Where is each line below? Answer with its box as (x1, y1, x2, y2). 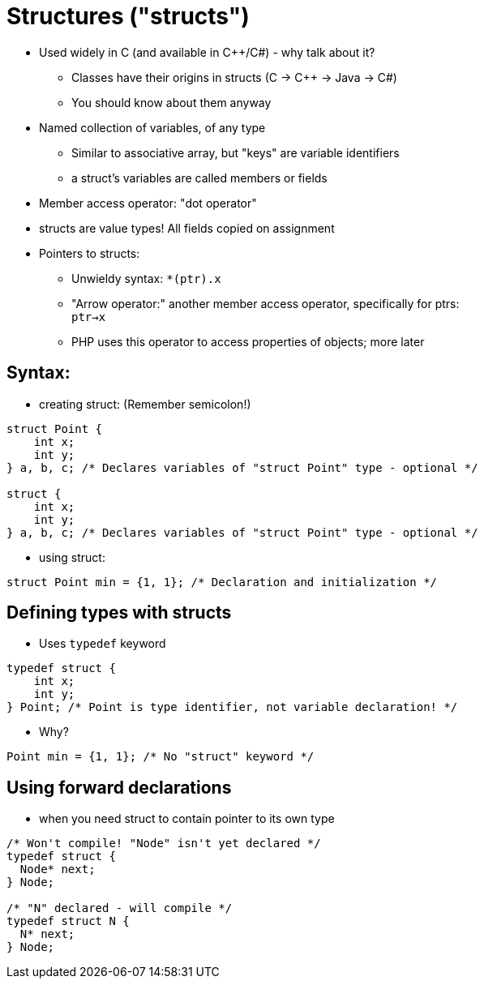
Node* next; (19, 863, 96, 876)
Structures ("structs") (6, 2, 250, 30)
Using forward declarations (6, 777, 232, 798)
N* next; (19, 927, 75, 941)
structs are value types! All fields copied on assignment (39, 221, 335, 235)
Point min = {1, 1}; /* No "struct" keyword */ (6, 750, 315, 764)
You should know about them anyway (71, 95, 272, 109)
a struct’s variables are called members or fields (71, 170, 328, 185)
